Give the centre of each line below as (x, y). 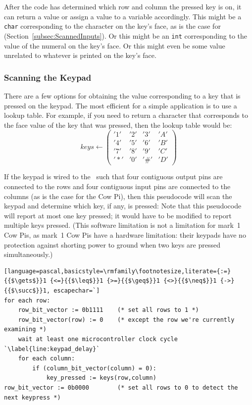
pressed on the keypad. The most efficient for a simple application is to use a (121, 105)
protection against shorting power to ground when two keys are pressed (112, 244)
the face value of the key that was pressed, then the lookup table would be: (118, 125)
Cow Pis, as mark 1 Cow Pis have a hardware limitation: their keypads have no (125, 235)
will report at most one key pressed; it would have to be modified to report (118, 215)
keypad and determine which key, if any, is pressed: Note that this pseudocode (123, 206)
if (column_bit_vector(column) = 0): (94, 368)
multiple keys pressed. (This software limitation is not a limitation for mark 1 (122, 225)
